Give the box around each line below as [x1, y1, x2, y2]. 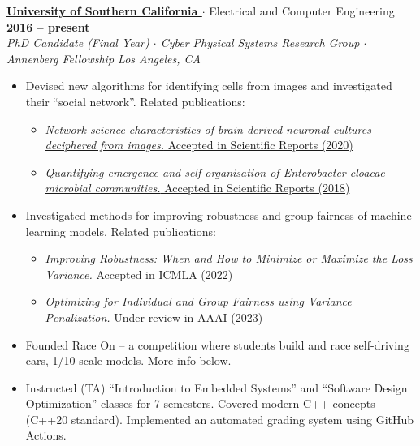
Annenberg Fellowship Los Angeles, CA [6, 49, 201, 66]
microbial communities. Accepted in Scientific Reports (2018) [45, 179, 350, 196]
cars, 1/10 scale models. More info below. [25, 352, 232, 369]
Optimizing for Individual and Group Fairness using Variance [45, 293, 352, 310]
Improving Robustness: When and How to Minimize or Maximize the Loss [45, 250, 413, 267]
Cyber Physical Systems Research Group [160, 34, 360, 51]
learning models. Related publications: [25, 222, 216, 239]
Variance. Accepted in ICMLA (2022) [45, 265, 233, 282]
